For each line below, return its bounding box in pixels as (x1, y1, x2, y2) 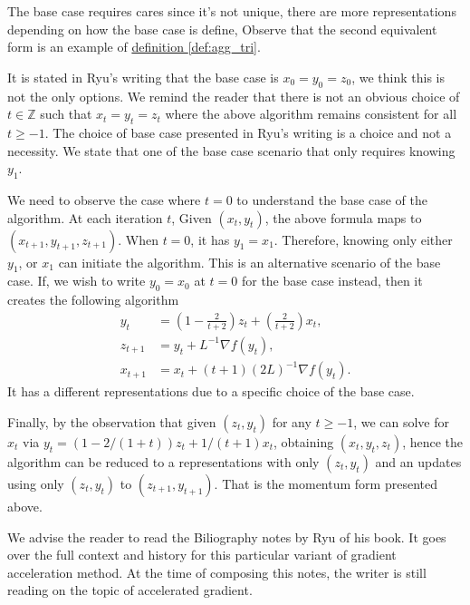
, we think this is (351, 67, 445, 86)
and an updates (375, 452, 462, 471)
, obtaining (273, 432, 334, 451)
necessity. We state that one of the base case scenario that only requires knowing (7, 141, 456, 160)
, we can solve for (353, 412, 450, 431)
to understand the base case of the (236, 190, 427, 209)
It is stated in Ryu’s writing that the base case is (7, 67, 279, 86)
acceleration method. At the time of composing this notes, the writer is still (7, 562, 427, 581)
